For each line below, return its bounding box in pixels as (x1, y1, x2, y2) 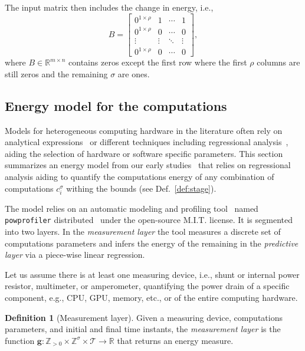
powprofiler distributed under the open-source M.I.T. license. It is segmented (5, 214, 293, 226)
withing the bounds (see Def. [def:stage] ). (66, 182, 217, 194)
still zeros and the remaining (5, 67, 108, 80)
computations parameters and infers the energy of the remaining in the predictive (5, 237, 299, 249)
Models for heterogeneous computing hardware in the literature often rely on (5, 124, 283, 136)
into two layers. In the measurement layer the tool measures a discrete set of (5, 225, 281, 237)
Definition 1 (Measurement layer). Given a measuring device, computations (5, 311, 283, 323)
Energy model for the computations (5, 96, 227, 114)
